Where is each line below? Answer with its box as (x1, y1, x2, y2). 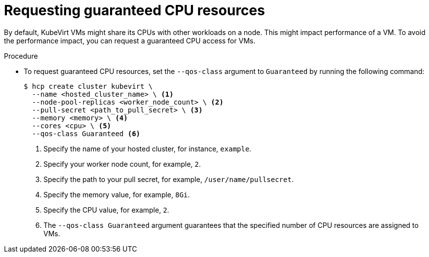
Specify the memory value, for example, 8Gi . (43, 190, 190, 199)
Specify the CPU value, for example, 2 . (43, 205, 169, 214)
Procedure (4, 51, 38, 60)
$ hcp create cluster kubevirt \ (24, 82, 153, 90)
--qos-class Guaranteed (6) (32, 129, 141, 138)
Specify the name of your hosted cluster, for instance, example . (43, 144, 252, 153)
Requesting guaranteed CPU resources (4, 2, 265, 19)
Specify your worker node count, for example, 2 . (43, 159, 201, 168)
